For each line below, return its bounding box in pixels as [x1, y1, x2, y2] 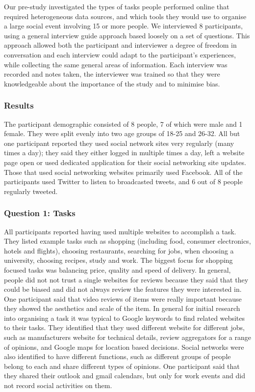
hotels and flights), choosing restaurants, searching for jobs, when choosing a [4, 245, 234, 255]
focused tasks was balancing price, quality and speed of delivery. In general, [4, 264, 231, 275]
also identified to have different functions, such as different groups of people [4, 351, 231, 362]
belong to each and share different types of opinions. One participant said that [4, 361, 240, 371]
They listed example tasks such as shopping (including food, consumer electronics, [4, 236, 251, 246]
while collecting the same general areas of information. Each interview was [4, 59, 228, 69]
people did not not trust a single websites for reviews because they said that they [4, 274, 249, 284]
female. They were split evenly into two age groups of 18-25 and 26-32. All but [4, 128, 240, 139]
